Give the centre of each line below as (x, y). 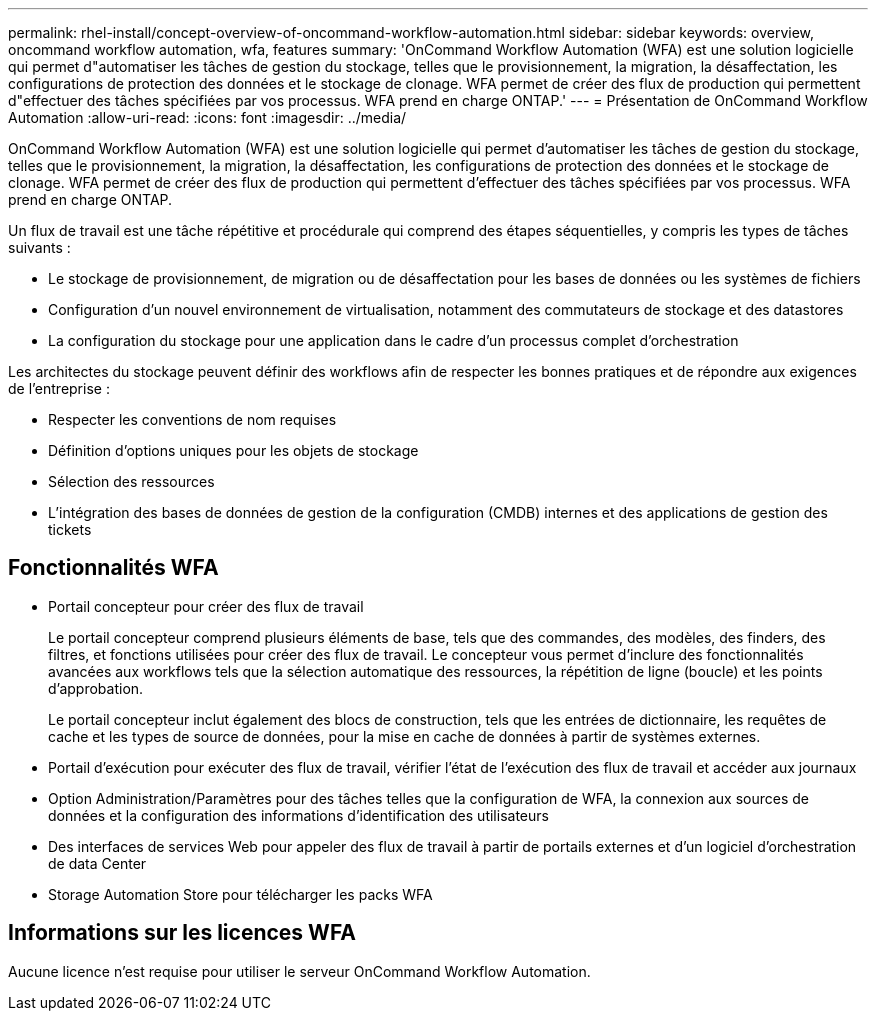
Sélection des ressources (131, 481)
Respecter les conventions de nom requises (192, 419)
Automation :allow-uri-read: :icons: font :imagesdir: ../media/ (207, 117)
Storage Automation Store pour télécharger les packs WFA (240, 894)
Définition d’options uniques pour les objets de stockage (233, 450)
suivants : (39, 247)
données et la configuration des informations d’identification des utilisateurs (298, 815)
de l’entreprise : (59, 388)
